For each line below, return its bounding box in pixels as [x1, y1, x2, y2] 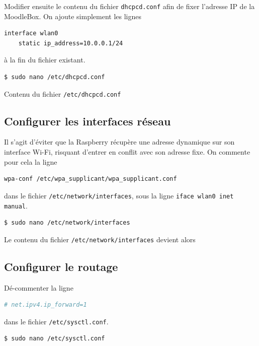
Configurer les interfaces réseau [4, 113, 171, 128]
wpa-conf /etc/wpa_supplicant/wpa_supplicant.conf [4, 175, 177, 183]
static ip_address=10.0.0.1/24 [18, 39, 123, 47]
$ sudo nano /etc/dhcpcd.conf [4, 74, 105, 81]
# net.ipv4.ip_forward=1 [4, 301, 87, 309]
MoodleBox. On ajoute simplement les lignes [4, 11, 142, 21]
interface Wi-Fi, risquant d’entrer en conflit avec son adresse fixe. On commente [4, 147, 250, 157]
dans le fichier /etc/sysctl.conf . [4, 316, 109, 326]
